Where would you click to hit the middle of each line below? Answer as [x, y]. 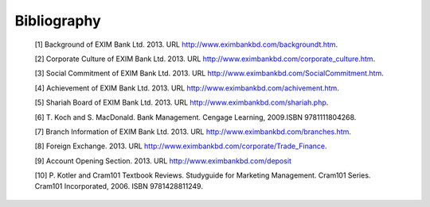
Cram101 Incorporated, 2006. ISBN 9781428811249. [119, 186]
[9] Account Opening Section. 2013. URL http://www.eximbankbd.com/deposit [163, 161]
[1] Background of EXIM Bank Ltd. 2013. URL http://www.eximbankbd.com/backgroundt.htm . [186, 44]
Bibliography [58, 21]
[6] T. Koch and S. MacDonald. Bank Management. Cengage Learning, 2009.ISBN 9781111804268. [195, 117]
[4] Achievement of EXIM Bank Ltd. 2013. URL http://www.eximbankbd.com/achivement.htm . [187, 88]
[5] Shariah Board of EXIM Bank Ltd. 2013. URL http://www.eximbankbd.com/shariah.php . [182, 102]
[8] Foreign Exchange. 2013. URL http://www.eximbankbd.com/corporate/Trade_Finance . [181, 146]
